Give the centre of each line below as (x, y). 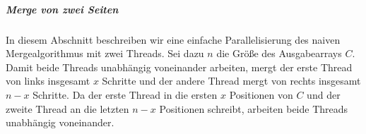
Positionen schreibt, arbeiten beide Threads (254, 108)
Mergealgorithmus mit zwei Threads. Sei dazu (105, 53)
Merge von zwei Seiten (62, 9)
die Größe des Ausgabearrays (279, 53)
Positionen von (261, 94)
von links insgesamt (48, 81)
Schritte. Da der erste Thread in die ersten (125, 94)
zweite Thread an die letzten (67, 108)
